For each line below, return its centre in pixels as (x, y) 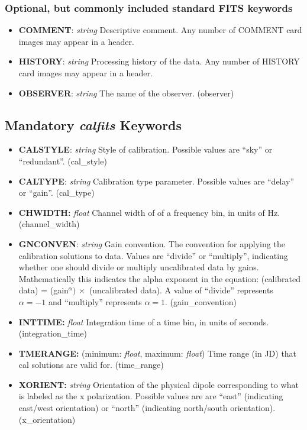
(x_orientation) (47, 419)
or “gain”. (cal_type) (56, 193)
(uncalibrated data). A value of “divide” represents (181, 290)
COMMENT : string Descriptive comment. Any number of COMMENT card (160, 30)
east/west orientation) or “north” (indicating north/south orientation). (147, 408)
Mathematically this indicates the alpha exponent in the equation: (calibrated (160, 278)
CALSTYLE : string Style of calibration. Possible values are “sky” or (146, 149)
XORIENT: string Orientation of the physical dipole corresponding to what (159, 384)
